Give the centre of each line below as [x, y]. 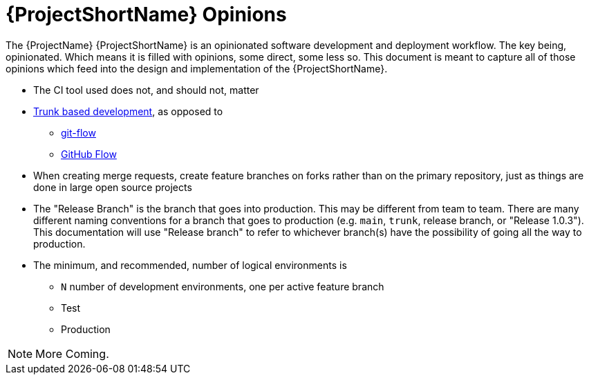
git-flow [78, 132]
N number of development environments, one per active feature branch [223, 286]
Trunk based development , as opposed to [128, 111]
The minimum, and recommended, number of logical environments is [190, 265]
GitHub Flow [89, 154]
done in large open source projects [113, 187]
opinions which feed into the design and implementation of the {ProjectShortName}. [197, 68]
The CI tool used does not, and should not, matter [146, 90]
